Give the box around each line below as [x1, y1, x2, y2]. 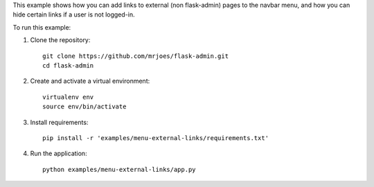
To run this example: [12, 23, 71, 31]
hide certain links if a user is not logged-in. [12, 10, 135, 19]
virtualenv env [42, 93, 94, 101]
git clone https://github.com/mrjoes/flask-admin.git [42, 52, 229, 60]
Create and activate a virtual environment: [30, 77, 150, 86]
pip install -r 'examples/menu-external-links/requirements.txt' [42, 134, 269, 141]
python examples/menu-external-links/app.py [42, 166, 197, 173]
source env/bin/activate [42, 103, 127, 110]
